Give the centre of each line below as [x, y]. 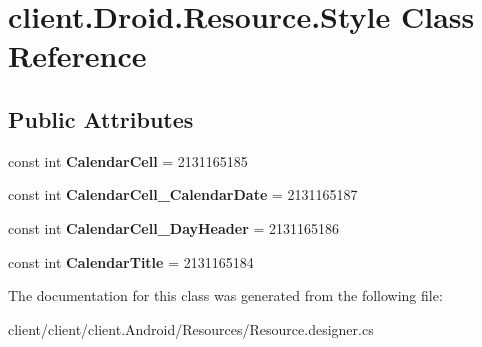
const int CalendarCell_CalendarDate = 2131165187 [183, 194]
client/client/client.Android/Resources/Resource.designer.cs [191, 328]
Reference [77, 55]
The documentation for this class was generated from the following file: [225, 295]
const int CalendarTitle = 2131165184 [131, 261]
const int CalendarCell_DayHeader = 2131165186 [174, 227]
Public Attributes [101, 118]
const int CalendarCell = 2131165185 [128, 160]
